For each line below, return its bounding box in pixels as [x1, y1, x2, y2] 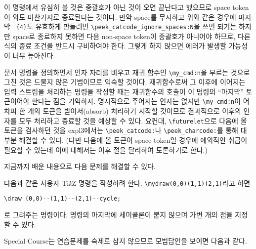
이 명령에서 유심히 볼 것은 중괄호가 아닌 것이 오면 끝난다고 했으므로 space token [4, 2, 249, 12]
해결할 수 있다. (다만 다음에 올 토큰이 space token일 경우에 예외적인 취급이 [19, 135, 248, 145]
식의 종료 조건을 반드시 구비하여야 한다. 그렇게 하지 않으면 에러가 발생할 [4, 41, 226, 51]
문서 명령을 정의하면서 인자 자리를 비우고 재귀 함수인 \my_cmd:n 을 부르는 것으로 [4, 67, 250, 77]
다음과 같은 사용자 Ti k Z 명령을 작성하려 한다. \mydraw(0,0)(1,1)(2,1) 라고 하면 [4, 177, 251, 188]
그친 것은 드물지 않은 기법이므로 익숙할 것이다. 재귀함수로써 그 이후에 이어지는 [4, 77, 246, 87]
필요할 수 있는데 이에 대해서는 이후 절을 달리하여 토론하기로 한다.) [4, 144, 208, 155]
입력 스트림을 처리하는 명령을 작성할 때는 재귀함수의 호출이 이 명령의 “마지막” [4, 86, 244, 96]
